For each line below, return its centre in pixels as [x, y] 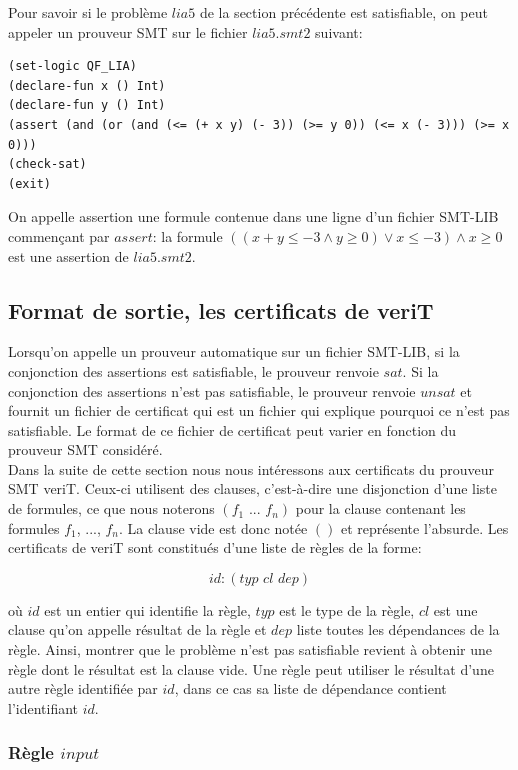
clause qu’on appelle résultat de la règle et [137, 629]
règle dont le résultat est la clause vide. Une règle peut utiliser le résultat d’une [251, 668]
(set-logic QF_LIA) [72, 66]
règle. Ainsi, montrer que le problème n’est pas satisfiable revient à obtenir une [250, 649]
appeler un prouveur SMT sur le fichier [128, 31]
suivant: [339, 31]
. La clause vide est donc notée [213, 527]
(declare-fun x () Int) [87, 85]
